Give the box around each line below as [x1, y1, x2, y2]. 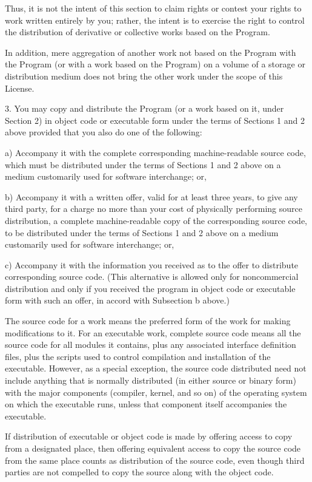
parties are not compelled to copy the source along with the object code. [5, 466, 274, 478]
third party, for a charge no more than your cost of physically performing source [5, 202, 303, 215]
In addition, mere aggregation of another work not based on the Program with [5, 46, 296, 58]
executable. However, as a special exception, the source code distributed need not [5, 362, 307, 375]
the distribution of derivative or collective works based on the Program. [5, 25, 270, 38]
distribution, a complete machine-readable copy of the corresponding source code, [5, 214, 307, 226]
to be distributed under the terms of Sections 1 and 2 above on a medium [5, 226, 279, 239]
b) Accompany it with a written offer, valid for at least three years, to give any [5, 190, 298, 203]
